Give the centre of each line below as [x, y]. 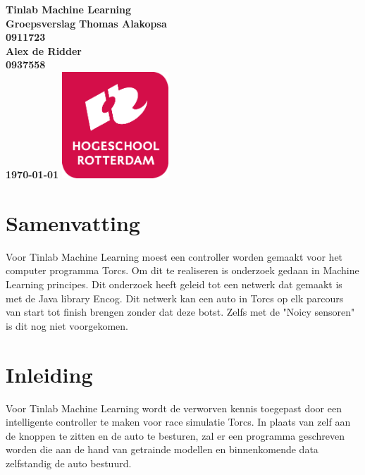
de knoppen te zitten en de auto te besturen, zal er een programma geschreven [175, 435]
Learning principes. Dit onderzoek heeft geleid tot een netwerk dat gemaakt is [174, 284]
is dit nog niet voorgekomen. [67, 325]
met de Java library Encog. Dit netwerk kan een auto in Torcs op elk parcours [175, 298]
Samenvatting [73, 222]
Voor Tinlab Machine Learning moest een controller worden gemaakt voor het [174, 256]
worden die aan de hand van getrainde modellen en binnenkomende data [162, 449]
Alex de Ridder [44, 50]
